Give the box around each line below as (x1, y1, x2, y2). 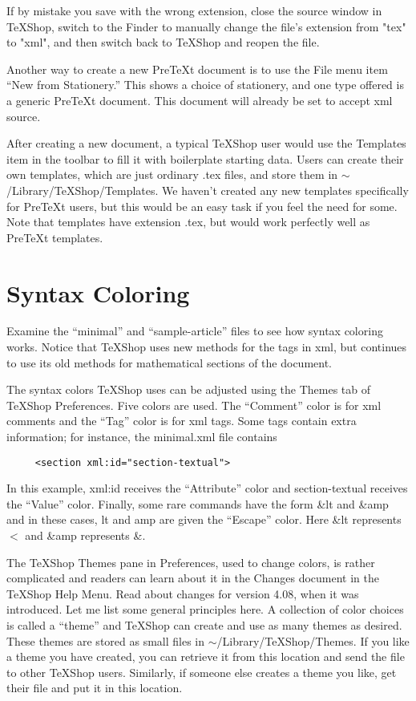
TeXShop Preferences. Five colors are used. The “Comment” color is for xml (6, 396, 382, 413)
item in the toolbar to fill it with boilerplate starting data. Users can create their (6, 150, 404, 167)
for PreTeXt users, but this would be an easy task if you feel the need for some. (6, 197, 398, 214)
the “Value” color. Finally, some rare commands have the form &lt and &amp (6, 495, 389, 512)
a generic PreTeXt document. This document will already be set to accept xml (6, 91, 393, 108)
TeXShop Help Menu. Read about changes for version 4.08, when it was (6, 585, 359, 602)
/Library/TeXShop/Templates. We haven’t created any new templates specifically (6, 181, 409, 198)
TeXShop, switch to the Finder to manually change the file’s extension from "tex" (6, 18, 406, 34)
